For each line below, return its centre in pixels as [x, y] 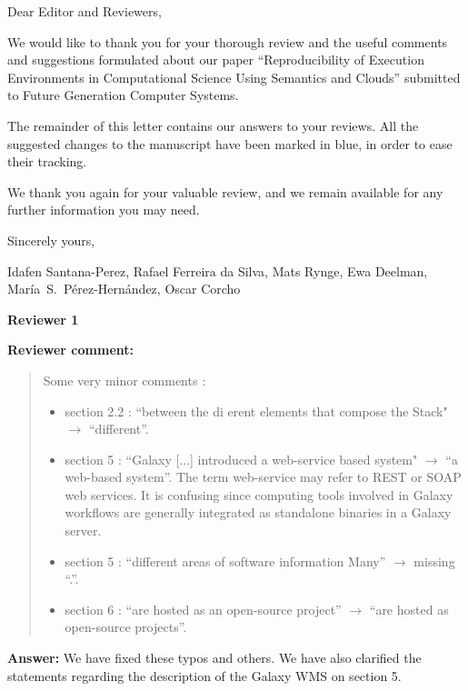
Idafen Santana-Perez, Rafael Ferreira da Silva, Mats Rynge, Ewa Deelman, [218, 270]
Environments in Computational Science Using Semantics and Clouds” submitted [234, 77]
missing [434, 561]
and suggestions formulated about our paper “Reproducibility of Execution [216, 60]
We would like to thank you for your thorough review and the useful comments [228, 41]
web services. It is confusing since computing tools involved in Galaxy [259, 494]
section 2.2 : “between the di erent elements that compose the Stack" [256, 411]
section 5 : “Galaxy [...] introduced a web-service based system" [241, 459]
